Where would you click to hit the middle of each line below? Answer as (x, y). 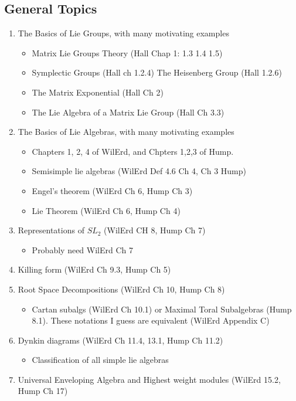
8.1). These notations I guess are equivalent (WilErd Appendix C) (151, 320)
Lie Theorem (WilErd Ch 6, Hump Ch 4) (106, 210)
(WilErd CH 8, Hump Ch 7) (155, 230)
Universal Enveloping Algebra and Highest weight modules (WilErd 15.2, (149, 379)
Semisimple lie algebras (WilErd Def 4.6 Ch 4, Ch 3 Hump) (139, 171)
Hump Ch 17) (43, 391)
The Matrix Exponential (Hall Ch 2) (98, 92)
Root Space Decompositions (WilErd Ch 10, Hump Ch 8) (121, 289)
